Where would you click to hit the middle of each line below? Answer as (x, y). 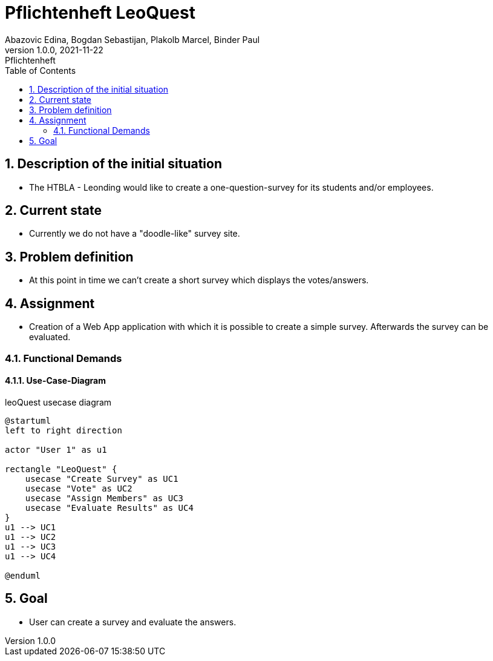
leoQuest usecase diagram (58, 402)
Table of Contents (41, 70)
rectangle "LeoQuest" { (61, 469)
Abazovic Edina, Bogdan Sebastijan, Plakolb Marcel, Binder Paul (132, 39)
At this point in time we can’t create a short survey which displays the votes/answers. (199, 280)
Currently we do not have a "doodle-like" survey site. (135, 234)
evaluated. (50, 337)
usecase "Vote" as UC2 (79, 488)
